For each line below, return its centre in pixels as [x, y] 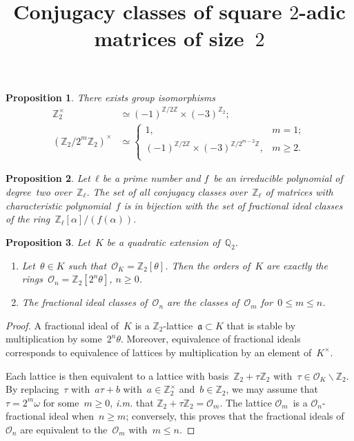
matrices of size [169, 38]
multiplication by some [54, 339]
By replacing [32, 389]
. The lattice [246, 402]
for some [61, 402]
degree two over [39, 191]
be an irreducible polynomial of [278, 178]
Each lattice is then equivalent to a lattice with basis [117, 375]
